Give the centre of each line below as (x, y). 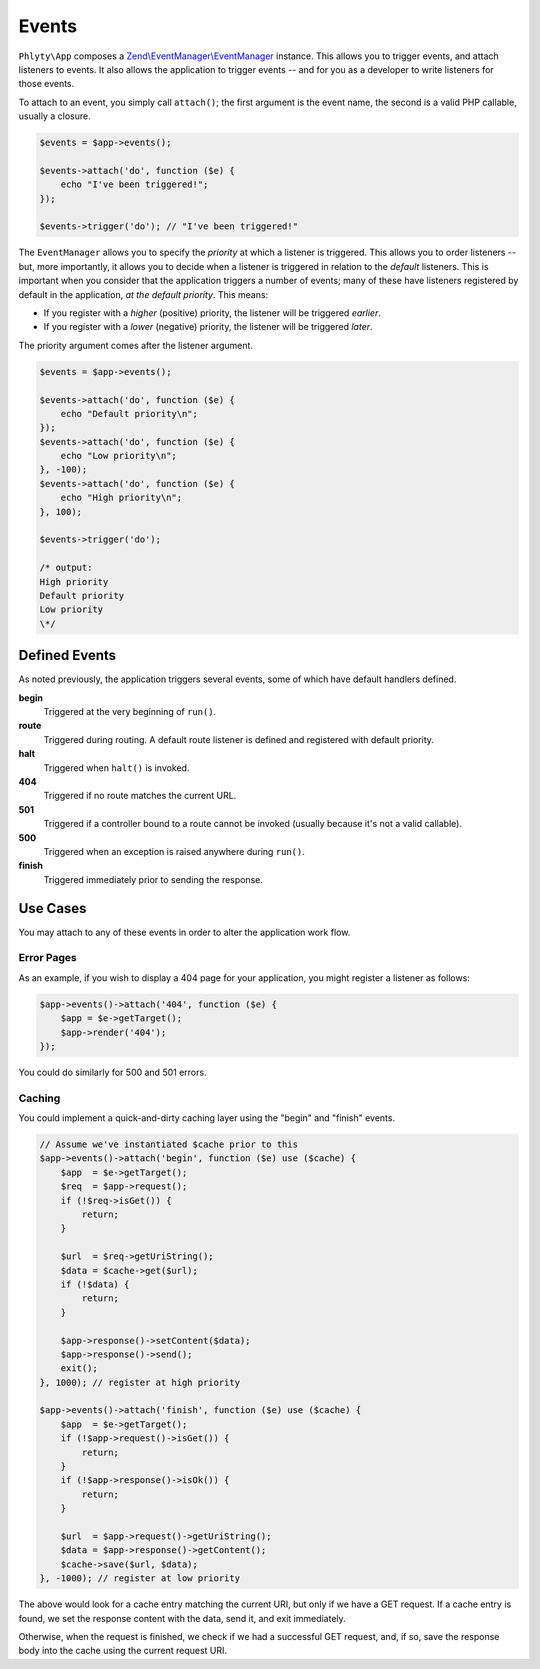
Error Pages (47, 958)
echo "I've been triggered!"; (134, 184)
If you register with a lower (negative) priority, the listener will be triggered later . (208, 327)
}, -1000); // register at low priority (139, 1578)
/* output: (66, 568)
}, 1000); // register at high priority (139, 1382)
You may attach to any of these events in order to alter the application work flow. (184, 932)
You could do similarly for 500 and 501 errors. (112, 1072)
